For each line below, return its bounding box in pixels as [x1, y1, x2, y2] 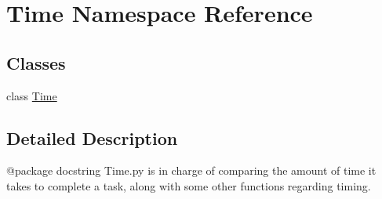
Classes [6, 50, 66, 74]
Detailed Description [6, 125, 178, 150]
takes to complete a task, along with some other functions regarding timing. [6, 177, 371, 194]
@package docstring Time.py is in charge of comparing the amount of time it [6, 162, 377, 179]
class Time [6, 87, 57, 103]
